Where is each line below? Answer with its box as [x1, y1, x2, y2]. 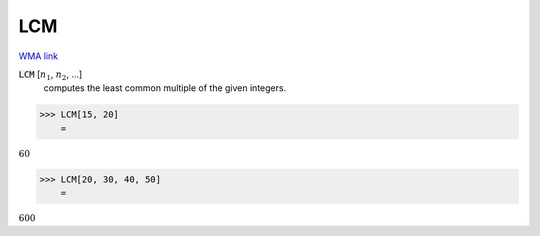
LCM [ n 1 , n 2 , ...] [18, 68, 83, 82]
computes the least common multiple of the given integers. [43, 82, 287, 94]
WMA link [18, 50, 59, 62]
